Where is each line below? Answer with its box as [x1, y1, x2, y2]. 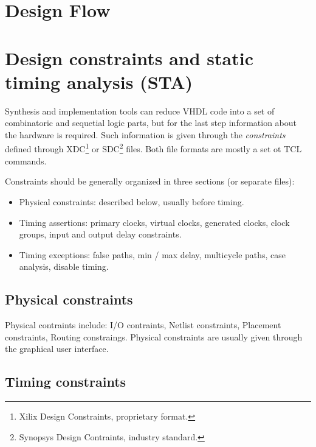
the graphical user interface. [5, 342, 109, 355]
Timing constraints [5, 372, 126, 391]
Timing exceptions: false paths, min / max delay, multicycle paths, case [19, 248, 286, 261]
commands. [5, 154, 47, 167]
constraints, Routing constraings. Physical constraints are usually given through [5, 330, 303, 343]
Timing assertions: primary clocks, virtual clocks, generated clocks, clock [19, 216, 290, 228]
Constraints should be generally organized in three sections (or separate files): [5, 175, 295, 188]
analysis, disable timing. [19, 260, 109, 273]
